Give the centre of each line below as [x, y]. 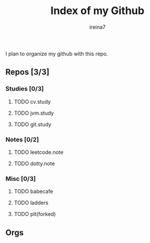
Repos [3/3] [27, 72]
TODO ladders [31, 203]
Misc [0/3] [21, 179]
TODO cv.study [32, 101]
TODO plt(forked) [35, 214]
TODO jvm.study [34, 113]
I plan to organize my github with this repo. [57, 53]
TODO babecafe [34, 191]
